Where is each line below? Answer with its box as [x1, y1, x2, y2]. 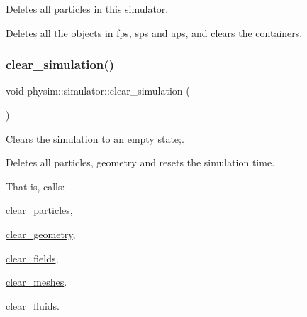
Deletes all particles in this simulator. [6, 1, 169, 16]
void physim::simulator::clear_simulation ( [6, 83, 190, 98]
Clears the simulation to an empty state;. [6, 131, 184, 146]
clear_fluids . [6, 298, 60, 313]
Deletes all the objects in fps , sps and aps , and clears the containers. [6, 25, 303, 40]
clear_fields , [6, 250, 59, 265]
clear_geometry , [6, 226, 76, 241]
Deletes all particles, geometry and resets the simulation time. [6, 155, 275, 170]
